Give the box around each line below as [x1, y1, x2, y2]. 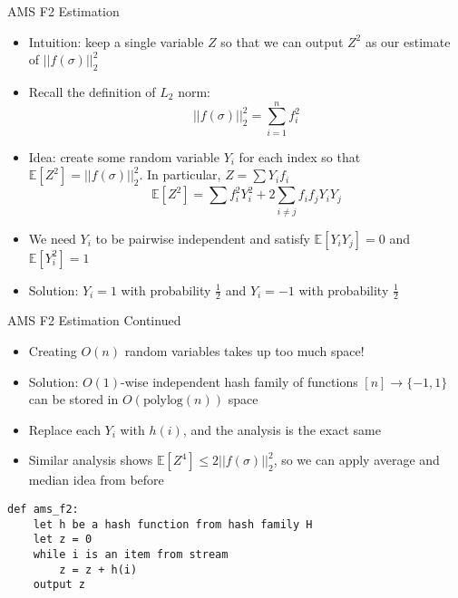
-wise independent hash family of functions [121, 371, 358, 391]
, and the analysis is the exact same [182, 420, 381, 439]
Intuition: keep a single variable [28, 32, 204, 51]
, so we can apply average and [273, 450, 440, 469]
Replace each [28, 420, 101, 439]
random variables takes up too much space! [124, 342, 365, 361]
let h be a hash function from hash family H [33, 517, 313, 531]
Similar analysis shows [28, 450, 153, 469]
